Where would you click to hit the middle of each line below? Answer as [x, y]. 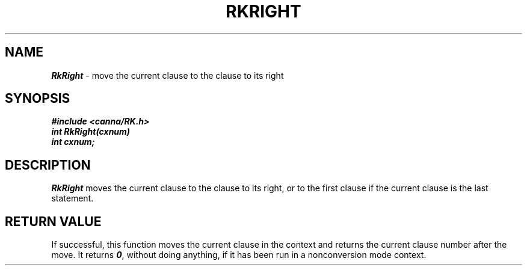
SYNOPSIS [38, 99]
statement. [72, 198]
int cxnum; [73, 142]
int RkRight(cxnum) [91, 132]
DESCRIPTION [48, 165]
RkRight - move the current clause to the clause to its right [168, 75]
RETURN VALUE [53, 221]
